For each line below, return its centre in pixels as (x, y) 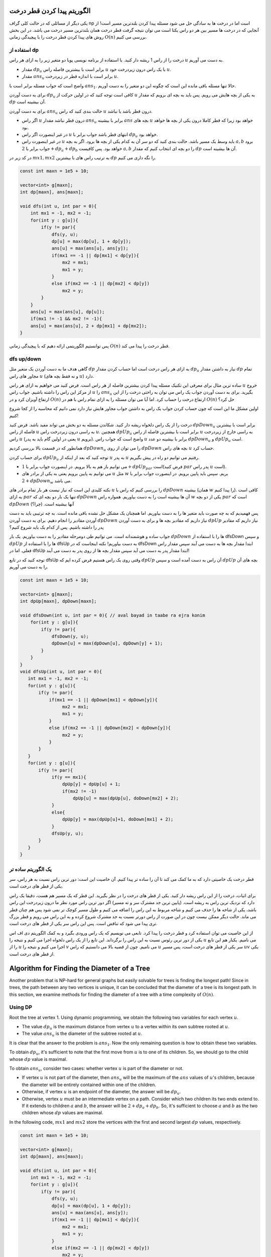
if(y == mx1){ (69, 777)
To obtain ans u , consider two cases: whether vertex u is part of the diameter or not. (96, 1069)
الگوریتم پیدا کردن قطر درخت (50, 11)
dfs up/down (25, 358)
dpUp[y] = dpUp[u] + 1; (91, 784)
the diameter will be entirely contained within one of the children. (89, 1085)
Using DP (21, 1007)
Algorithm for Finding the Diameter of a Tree (80, 968)
